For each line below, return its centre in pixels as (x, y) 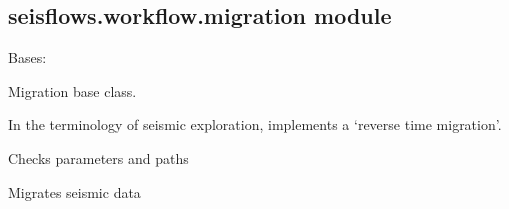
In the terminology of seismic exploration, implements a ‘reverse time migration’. (255, 124)
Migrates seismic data (74, 191)
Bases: (27, 57)
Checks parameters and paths (98, 157)
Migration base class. (72, 90)
